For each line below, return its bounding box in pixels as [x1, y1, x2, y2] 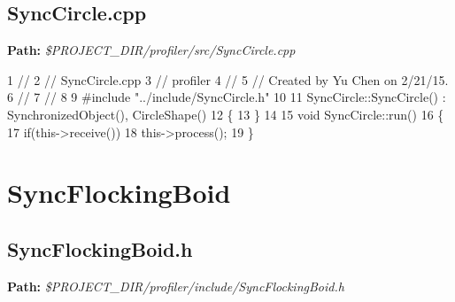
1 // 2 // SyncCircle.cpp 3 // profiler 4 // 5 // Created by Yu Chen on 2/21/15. [7, 70, 449, 89]
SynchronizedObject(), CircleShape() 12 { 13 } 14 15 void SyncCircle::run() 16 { [7, 105, 444, 123]
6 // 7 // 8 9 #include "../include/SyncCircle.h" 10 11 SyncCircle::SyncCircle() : [7, 88, 446, 106]
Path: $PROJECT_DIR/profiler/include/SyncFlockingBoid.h [7, 276, 344, 295]
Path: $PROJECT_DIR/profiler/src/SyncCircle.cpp [7, 41, 296, 59]
